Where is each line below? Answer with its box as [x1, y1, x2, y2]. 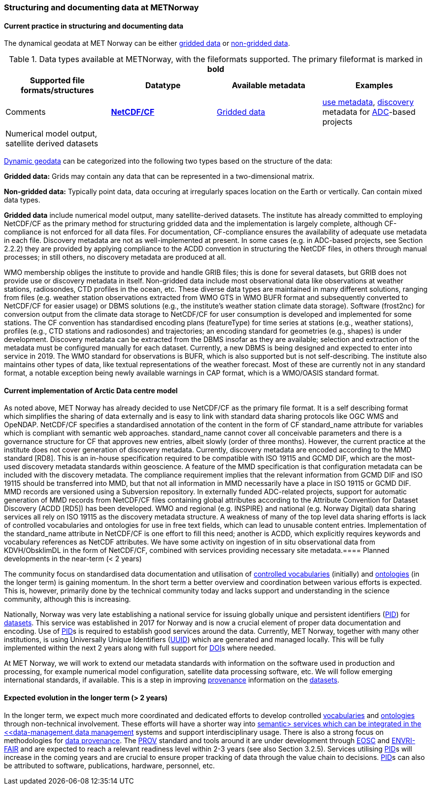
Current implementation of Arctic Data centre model [4, 386, 178, 395]
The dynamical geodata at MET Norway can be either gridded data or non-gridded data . [4, 39, 290, 48]
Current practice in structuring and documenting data [4, 21, 184, 30]
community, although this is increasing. [4, 595, 131, 604]
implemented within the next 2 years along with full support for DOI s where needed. [4, 644, 276, 652]
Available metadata [232, 80, 305, 91]
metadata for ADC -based [322, 107, 416, 117]
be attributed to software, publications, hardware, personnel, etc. [4, 761, 215, 770]
